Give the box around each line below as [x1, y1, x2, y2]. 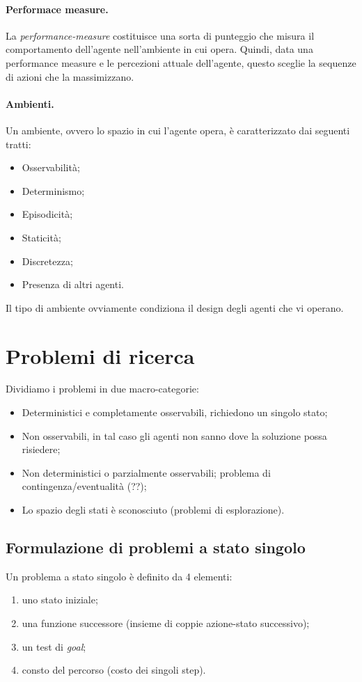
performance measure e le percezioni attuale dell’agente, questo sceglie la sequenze [6, 55, 356, 70]
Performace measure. [6, 1, 109, 16]
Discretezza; [22, 253, 73, 268]
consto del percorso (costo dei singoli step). [22, 663, 206, 677]
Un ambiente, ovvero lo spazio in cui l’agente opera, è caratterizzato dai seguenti [6, 122, 350, 137]
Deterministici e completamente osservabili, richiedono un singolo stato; [22, 405, 328, 420]
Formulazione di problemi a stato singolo [6, 536, 306, 557]
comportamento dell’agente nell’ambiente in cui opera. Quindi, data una [6, 42, 313, 56]
